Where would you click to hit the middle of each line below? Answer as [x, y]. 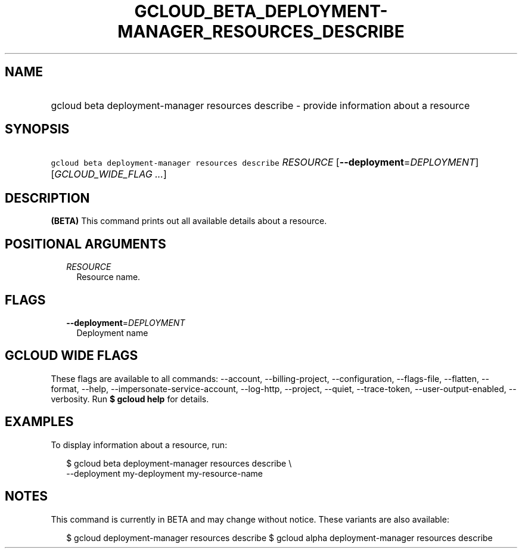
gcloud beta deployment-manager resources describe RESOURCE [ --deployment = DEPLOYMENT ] [265, 162]
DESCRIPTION [47, 198]
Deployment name [112, 333]
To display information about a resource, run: [139, 445]
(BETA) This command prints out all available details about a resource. [189, 221]
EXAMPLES [39, 422]
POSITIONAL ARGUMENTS [86, 244]
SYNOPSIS [37, 129]
